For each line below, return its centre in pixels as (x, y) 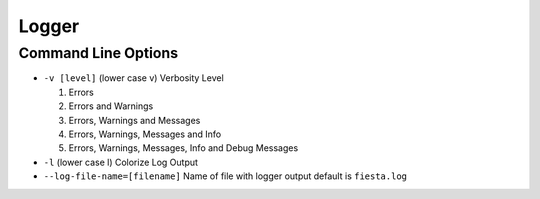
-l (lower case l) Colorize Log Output (121, 162)
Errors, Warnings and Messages (134, 120)
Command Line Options (98, 53)
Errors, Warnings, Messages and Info (145, 134)
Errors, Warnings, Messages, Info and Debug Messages (183, 148)
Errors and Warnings (111, 106)
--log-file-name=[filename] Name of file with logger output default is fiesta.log (225, 176)
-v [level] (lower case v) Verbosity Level (133, 78)
